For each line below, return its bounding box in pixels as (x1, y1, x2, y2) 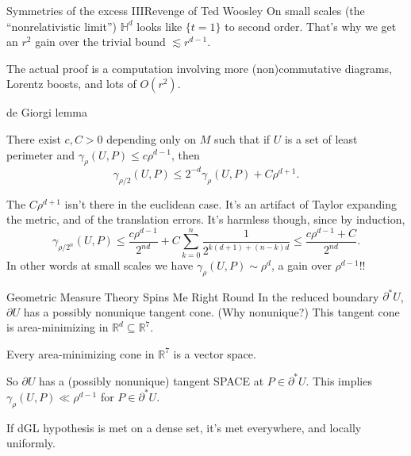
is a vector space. (173, 345, 256, 362)
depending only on (106, 130, 197, 147)
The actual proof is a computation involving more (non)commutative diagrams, (6, 59, 393, 76)
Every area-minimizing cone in (6, 345, 155, 362)
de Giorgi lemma (6, 104, 88, 121)
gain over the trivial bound (35, 33, 166, 50)
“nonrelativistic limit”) (6, 17, 117, 34)
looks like (136, 17, 182, 34)
